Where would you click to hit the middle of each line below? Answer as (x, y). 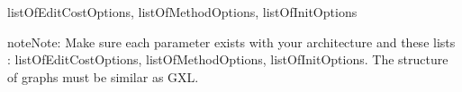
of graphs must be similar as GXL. (103, 76)
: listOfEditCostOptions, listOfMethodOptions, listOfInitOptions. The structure (228, 59)
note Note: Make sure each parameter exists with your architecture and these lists (231, 42)
